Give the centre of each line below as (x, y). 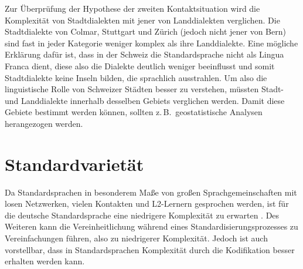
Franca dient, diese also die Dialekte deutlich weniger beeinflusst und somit (140, 65)
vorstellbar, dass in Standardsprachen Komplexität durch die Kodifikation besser (150, 249)
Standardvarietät (74, 164)
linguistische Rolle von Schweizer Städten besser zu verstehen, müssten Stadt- (144, 89)
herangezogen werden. (44, 123)
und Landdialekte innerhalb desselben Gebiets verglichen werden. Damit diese (145, 100)
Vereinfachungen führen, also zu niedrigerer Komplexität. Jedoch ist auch (136, 238)
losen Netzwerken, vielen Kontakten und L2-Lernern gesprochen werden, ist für (147, 204)
